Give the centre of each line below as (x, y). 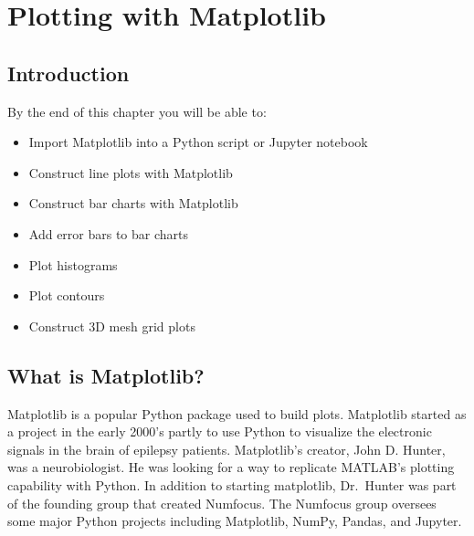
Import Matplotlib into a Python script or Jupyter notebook (198, 142)
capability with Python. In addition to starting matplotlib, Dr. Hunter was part (232, 484)
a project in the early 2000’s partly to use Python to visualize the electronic (220, 431)
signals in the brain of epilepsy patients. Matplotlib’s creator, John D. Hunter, (226, 449)
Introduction (68, 73)
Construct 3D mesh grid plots (112, 326)
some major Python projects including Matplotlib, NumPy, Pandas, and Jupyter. (235, 521)
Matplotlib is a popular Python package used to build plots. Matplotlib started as (237, 413)
